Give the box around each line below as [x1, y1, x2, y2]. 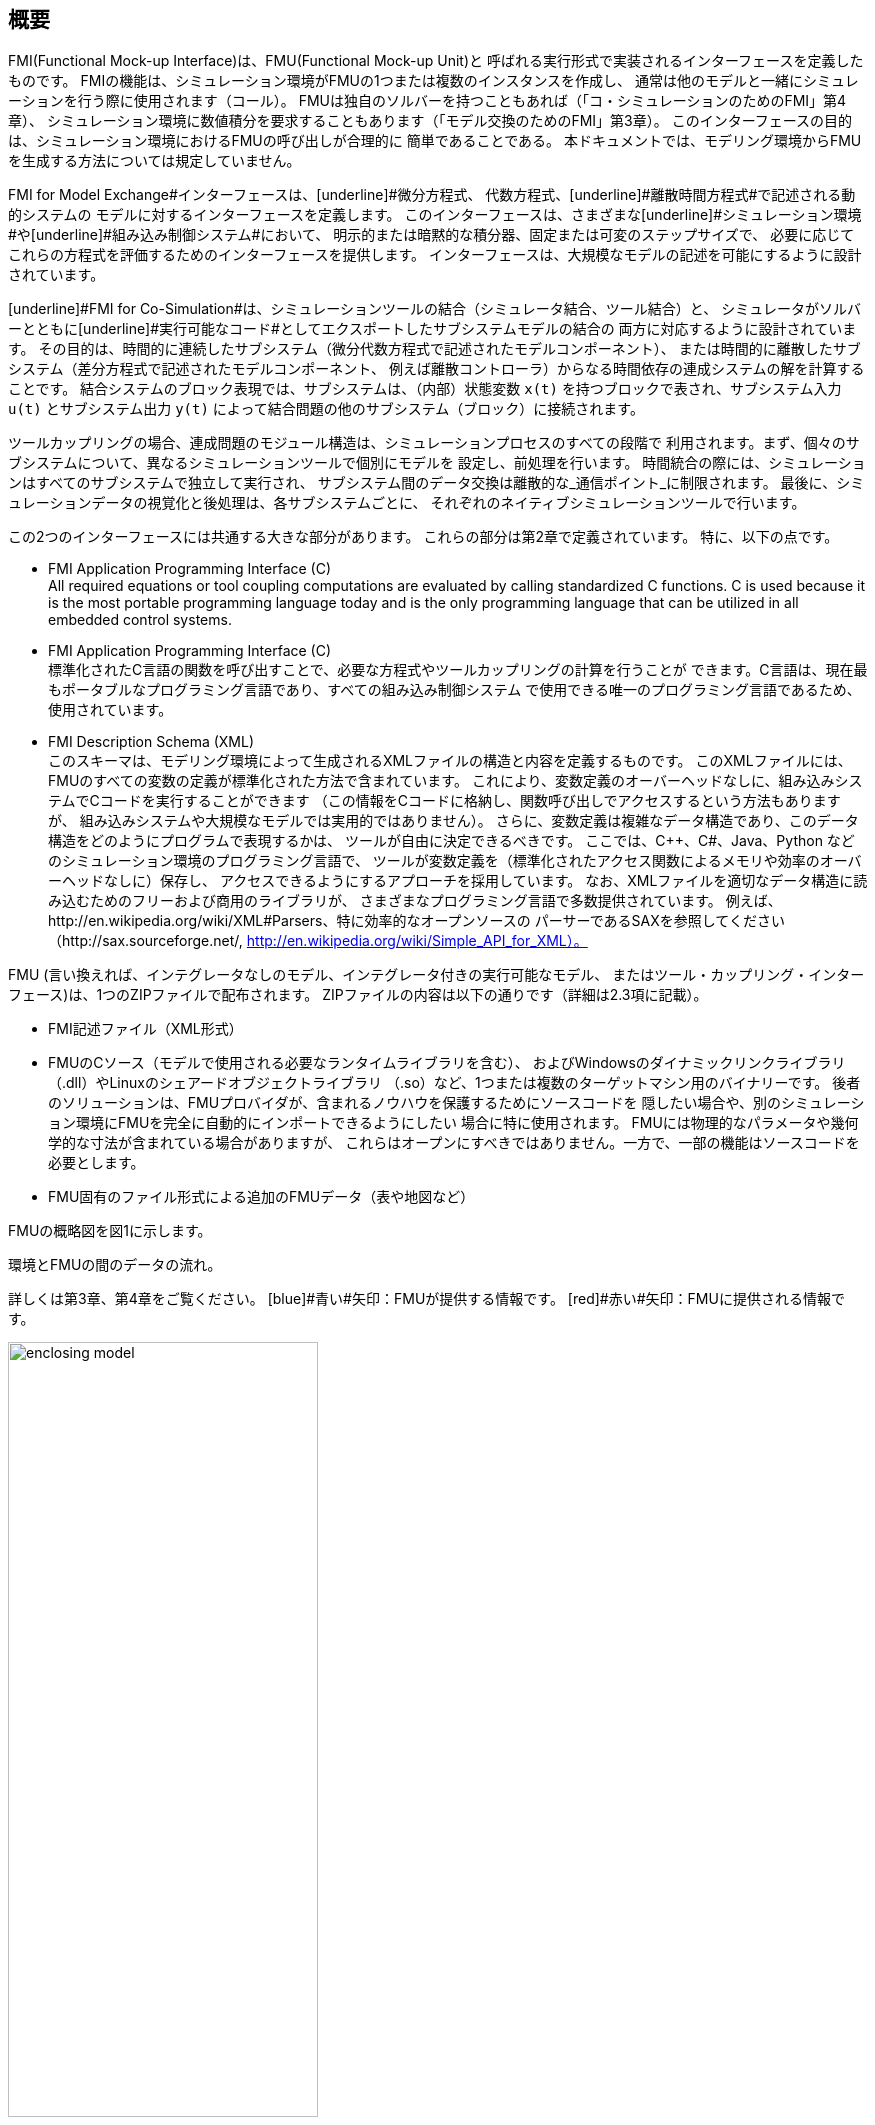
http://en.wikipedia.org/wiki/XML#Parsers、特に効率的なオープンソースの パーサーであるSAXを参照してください [48, 912, 785, 930]
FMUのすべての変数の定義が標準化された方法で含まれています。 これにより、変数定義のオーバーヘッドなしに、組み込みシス [48, 772, 863, 790]
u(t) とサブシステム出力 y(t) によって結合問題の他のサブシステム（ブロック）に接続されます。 [8, 400, 644, 418]
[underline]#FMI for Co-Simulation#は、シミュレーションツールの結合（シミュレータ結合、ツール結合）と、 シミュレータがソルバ [8, 300, 861, 318]
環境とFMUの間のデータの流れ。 [8, 1256, 222, 1274]
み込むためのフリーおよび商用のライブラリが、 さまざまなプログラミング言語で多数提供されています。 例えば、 [48, 892, 782, 910]
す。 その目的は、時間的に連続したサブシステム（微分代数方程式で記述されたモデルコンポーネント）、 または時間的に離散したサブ [8, 340, 861, 358]
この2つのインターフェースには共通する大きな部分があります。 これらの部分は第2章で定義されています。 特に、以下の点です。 [8, 528, 839, 546]
